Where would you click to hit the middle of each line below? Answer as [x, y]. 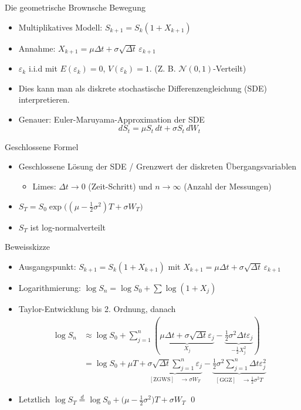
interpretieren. [44, 99]
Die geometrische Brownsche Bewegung [75, 7]
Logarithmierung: [50, 287]
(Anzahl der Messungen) [228, 186]
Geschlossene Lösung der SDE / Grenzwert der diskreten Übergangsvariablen [158, 166]
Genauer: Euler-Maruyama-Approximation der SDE [111, 119]
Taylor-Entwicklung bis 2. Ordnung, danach [97, 308]
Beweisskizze [27, 247]
